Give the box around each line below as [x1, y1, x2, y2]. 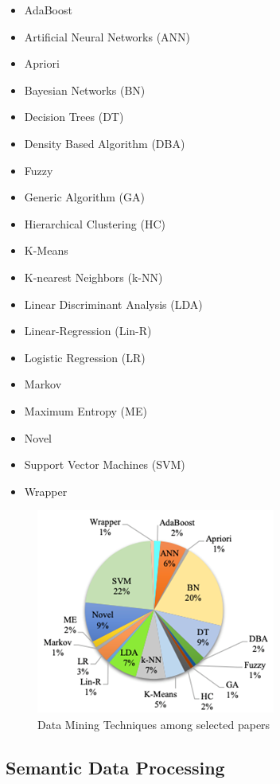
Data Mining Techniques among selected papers [37, 716, 270, 732]
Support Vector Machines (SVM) [24, 456, 185, 473]
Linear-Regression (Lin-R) [24, 322, 152, 339]
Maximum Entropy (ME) [24, 402, 147, 419]
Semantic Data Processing [6, 755, 225, 779]
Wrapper [24, 482, 68, 499]
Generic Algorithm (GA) [24, 189, 145, 205]
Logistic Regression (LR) [24, 349, 146, 365]
